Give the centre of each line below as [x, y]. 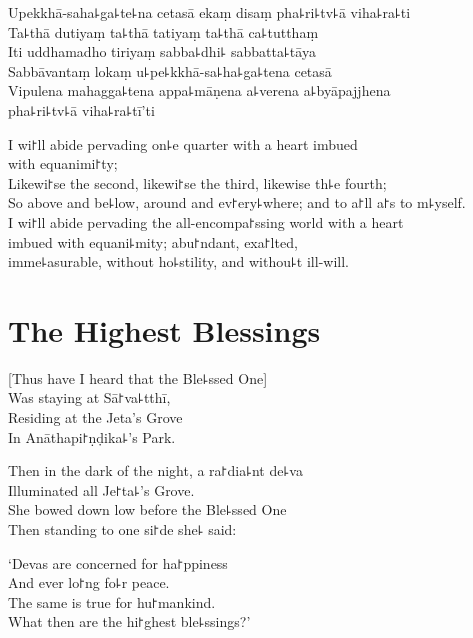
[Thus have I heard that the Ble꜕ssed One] [138, 377]
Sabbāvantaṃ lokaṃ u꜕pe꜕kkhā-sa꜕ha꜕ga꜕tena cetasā [170, 70]
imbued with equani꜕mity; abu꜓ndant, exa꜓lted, [153, 241]
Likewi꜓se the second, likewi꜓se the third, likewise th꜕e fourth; [197, 182]
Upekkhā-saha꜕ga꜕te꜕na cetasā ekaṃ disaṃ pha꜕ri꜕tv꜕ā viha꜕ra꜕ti [209, 12]
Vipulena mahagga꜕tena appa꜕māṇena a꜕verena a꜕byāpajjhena [199, 90]
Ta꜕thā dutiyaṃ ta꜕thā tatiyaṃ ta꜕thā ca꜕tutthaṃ [163, 31]
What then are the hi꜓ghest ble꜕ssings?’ [129, 621]
